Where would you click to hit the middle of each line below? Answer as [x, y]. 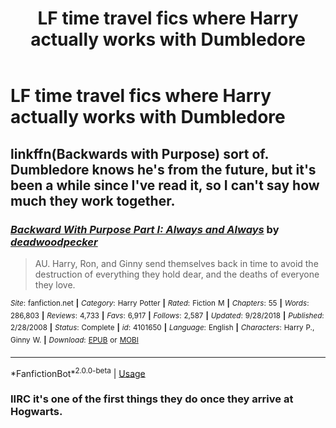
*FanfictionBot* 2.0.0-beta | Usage [78, 372]
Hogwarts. [36, 412]
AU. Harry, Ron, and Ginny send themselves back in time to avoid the [176, 263]
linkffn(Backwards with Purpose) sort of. [139, 153]
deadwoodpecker [54, 242]
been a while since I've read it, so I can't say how [165, 185]
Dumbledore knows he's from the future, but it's [163, 169]
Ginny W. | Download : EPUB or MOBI [74, 340]
